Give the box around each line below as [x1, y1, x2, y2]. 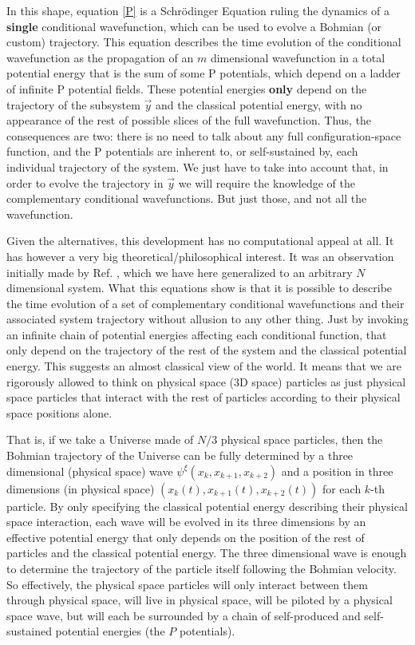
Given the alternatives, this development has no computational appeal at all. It [6, 232, 394, 249]
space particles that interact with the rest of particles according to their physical [6, 389, 401, 406]
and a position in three [281, 462, 393, 479]
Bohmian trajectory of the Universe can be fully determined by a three [6, 447, 354, 464]
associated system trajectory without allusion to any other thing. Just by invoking [6, 311, 409, 327]
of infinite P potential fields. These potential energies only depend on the [6, 80, 367, 97]
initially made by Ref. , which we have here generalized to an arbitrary [6, 263, 353, 280]
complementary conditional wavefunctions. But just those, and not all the [6, 190, 367, 207]
